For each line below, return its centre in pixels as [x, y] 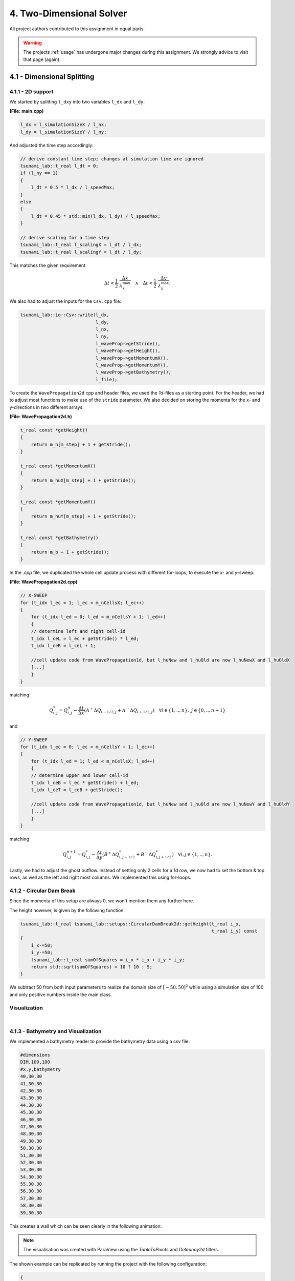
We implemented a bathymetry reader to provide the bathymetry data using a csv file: [100, 1041]
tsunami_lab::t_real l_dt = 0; [60, 166]
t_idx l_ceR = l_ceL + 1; [63, 646]
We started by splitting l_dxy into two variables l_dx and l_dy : [77, 101]
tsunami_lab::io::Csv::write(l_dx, [65, 315]
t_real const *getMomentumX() [58, 466]
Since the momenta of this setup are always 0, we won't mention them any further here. [102, 901]
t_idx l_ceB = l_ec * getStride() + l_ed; [85, 782]
